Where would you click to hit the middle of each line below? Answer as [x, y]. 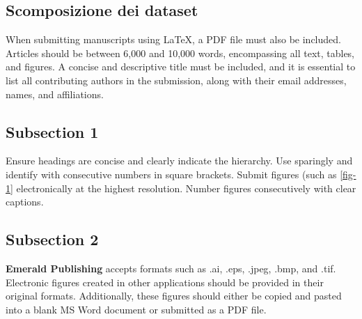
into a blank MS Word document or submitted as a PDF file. [136, 309]
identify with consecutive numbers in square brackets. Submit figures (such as [171, 174]
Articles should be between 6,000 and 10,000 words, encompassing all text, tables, [180, 53]
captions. [25, 202]
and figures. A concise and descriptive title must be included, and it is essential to [181, 67]
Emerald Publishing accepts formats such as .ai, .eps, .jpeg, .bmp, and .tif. [171, 268]
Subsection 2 [52, 239]
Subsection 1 [52, 131]
